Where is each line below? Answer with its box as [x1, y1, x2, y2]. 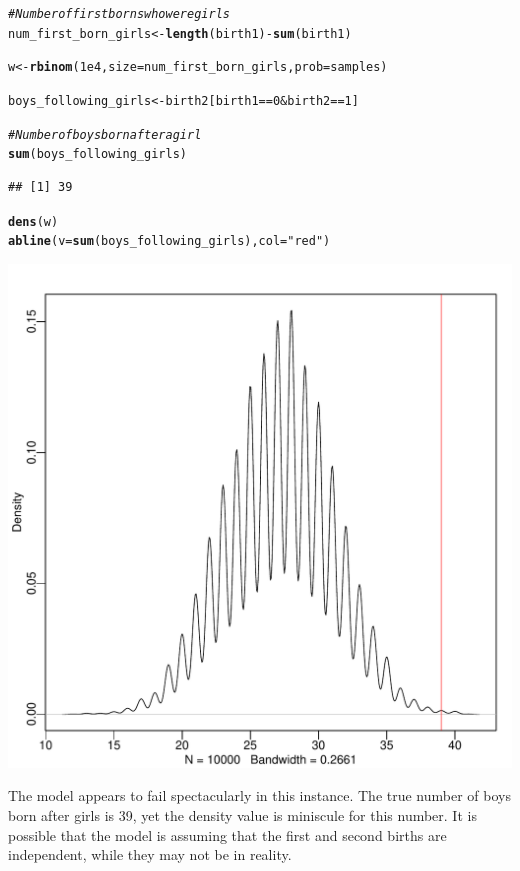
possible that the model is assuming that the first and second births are [8, 824, 447, 845]
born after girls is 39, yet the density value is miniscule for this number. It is [8, 805, 477, 826]
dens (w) [8, 214, 59, 229]
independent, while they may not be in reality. [8, 844, 292, 865]
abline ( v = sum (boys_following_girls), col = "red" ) [8, 234, 331, 249]
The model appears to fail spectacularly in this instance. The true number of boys [8, 785, 511, 806]
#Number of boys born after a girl [8, 127, 202, 142]
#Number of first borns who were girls [8, 7, 230, 21]
